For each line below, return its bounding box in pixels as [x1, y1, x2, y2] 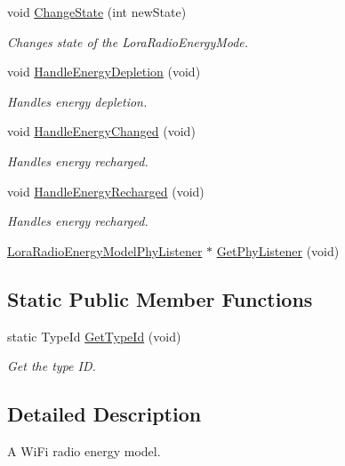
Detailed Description [7, 400, 202, 428]
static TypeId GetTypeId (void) [7, 326, 181, 345]
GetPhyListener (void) [216, 241, 340, 260]
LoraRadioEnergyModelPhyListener [7, 241, 203, 260]
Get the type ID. [7, 357, 96, 375]
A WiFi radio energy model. [7, 441, 161, 460]
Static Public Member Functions [7, 285, 313, 312]
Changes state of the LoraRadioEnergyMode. [7, 32, 249, 51]
